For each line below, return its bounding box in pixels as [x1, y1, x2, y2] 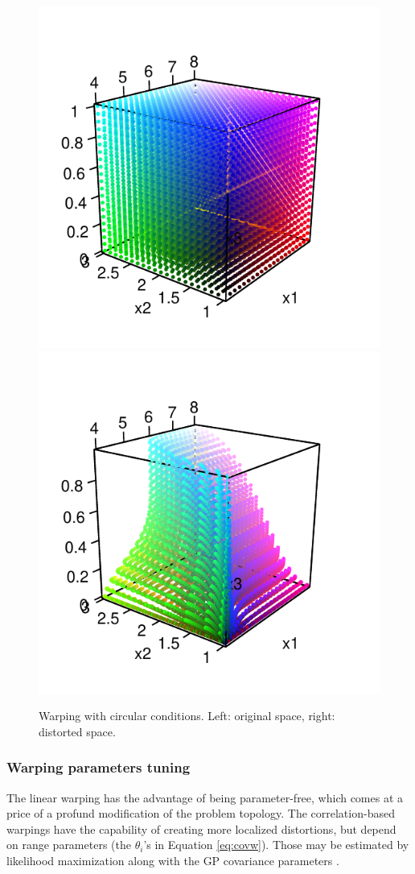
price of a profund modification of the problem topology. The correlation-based [6, 805, 395, 822]
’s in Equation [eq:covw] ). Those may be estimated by [143, 836, 409, 853]
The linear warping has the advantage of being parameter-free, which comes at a [6, 789, 404, 806]
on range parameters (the [6, 836, 131, 853]
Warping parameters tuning [6, 757, 191, 777]
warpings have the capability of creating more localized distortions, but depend [6, 820, 397, 837]
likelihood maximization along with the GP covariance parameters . [6, 851, 339, 868]
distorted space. [39, 723, 116, 739]
